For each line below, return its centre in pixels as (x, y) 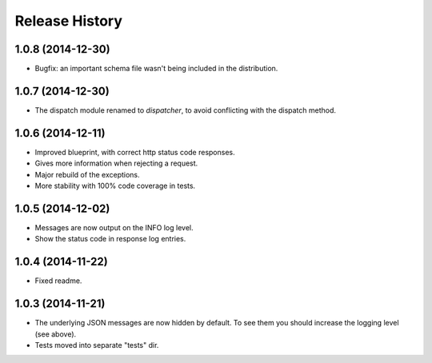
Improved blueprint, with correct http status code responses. (135, 152)
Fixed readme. (58, 281)
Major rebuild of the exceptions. (87, 174)
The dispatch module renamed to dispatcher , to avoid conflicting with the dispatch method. (185, 110)
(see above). (56, 334)
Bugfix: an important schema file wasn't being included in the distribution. (156, 69)
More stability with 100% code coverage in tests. (115, 186)
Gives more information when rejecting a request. (116, 163)
